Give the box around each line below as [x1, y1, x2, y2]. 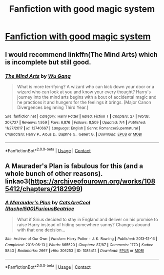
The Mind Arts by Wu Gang [5, 72, 71, 79]
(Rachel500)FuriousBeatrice [5, 205, 75, 212]
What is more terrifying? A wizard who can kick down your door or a [17, 84, 155, 89]
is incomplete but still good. [5, 58, 91, 66]
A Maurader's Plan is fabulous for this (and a [5, 162, 143, 170]
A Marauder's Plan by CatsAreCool [5, 199, 90, 206]
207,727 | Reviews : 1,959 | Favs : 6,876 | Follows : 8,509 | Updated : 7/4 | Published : [5, 120, 146, 125]
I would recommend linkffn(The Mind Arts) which [5, 50, 158, 59]
